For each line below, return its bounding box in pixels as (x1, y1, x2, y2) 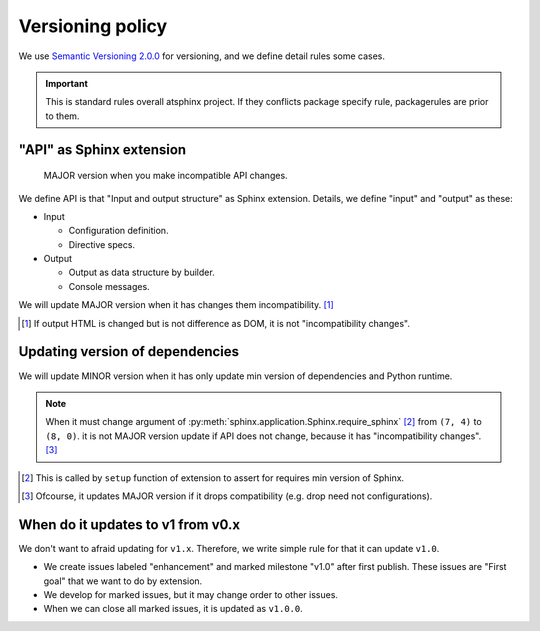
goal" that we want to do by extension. (43, 575, 203, 587)
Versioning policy (18, 15, 168, 37)
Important (45, 77, 89, 89)
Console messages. (68, 280, 150, 292)
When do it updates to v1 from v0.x (18, 516, 241, 533)
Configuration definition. (68, 225, 169, 237)
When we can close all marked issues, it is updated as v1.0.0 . (43, 603, 304, 615)
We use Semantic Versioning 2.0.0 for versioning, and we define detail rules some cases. (18, 50, 385, 62)
